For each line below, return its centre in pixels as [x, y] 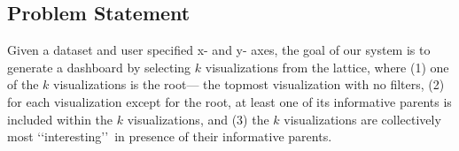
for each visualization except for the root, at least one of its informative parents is [229, 101]
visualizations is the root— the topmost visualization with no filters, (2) [249, 84]
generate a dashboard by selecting [99, 67]
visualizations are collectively [362, 119]
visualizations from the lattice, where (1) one [327, 67]
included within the [60, 119]
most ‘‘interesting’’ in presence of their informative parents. [170, 136]
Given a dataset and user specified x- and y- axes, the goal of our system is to [219, 50]
